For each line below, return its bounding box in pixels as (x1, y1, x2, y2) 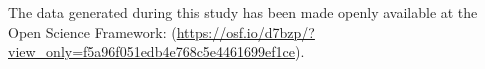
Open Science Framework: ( (8, 21, 177, 42)
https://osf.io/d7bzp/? (176, 21, 315, 42)
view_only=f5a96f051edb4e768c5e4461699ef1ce (8, 41, 295, 62)
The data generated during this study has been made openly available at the (8, 2, 478, 22)
